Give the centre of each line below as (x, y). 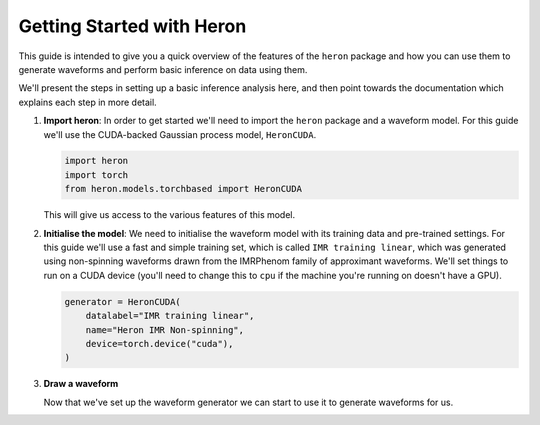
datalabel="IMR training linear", (170, 316)
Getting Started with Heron (132, 26)
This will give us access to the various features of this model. (169, 215)
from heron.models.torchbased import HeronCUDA (183, 189)
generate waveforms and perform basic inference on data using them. (163, 69)
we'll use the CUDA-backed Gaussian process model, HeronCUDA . (180, 134)
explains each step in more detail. (87, 102)
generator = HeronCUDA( (123, 301)
